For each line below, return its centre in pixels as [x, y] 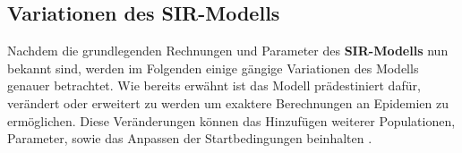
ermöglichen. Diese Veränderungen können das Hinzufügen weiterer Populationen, [231, 120]
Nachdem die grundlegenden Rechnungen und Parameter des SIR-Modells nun [228, 51]
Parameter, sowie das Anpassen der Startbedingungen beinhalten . [190, 138]
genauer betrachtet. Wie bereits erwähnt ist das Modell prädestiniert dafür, [214, 85]
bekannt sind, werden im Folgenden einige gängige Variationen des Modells [213, 68]
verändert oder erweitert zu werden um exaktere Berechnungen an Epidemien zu [228, 102]
